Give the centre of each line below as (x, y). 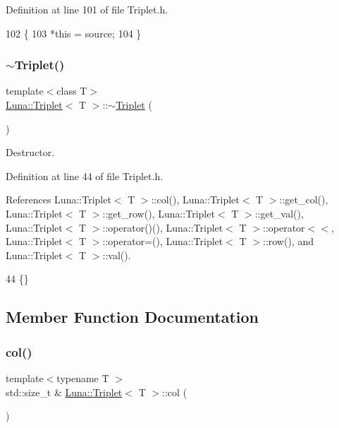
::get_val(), (279, 213)
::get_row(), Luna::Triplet (159, 213)
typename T (83, 378)
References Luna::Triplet (58, 200)
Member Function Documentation (132, 317)
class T (72, 91)
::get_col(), (304, 200)
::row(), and (288, 241)
